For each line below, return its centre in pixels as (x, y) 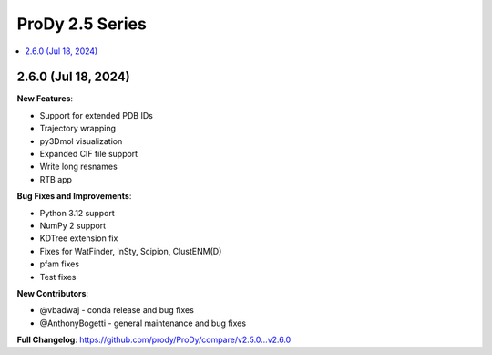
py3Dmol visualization (81, 141)
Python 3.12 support (77, 213)
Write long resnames (78, 167)
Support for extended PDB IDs (97, 115)
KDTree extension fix (79, 238)
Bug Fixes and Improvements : (74, 196)
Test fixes (58, 277)
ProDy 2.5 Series (82, 24)
